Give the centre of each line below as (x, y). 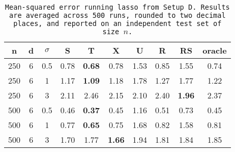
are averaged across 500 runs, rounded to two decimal (118, 15)
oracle (215, 50)
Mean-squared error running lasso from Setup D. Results (117, 7)
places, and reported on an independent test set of (118, 23)
